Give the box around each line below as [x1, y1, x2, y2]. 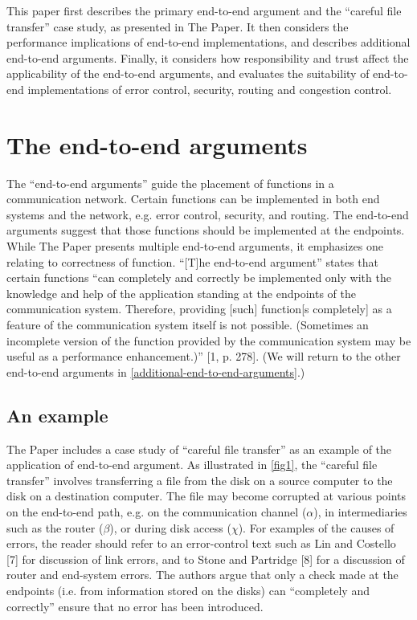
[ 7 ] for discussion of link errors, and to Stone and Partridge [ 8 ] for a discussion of [6, 550, 405, 567]
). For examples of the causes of [238, 519, 395, 536]
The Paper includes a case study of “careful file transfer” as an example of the [6, 440, 392, 457]
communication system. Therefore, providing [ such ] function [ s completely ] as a [6, 300, 392, 317]
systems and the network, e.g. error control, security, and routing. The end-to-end [6, 206, 409, 222]
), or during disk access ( [109, 519, 231, 536]
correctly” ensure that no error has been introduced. [6, 598, 264, 614]
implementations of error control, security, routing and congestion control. [27, 80, 392, 97]
